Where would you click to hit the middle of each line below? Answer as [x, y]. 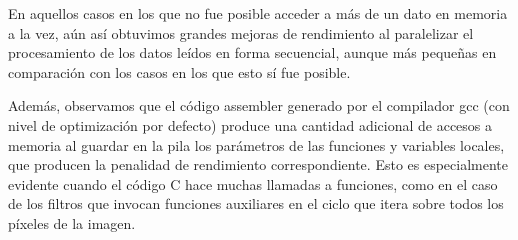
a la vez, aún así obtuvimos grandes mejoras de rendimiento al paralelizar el [241, 32]
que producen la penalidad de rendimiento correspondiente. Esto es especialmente [258, 164]
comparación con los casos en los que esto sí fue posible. [179, 71]
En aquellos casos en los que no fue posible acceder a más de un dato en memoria [258, 13]
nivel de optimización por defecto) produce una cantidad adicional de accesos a [250, 124]
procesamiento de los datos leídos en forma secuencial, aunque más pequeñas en [252, 52]
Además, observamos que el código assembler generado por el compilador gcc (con [259, 105]
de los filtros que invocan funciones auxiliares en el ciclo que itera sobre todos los [256, 203]
